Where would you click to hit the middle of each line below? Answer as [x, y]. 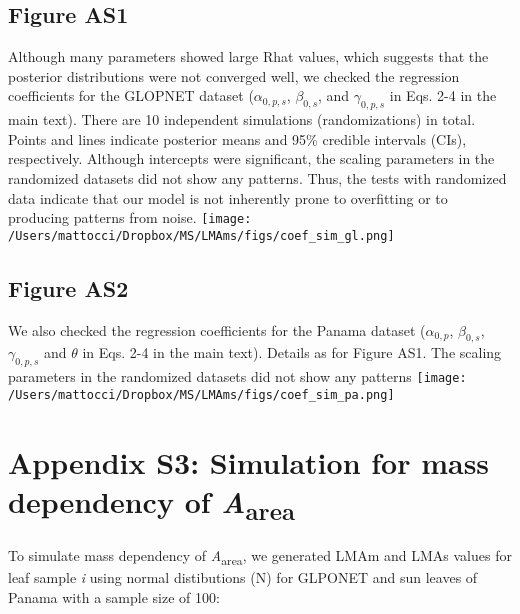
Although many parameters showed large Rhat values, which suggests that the [248, 56]
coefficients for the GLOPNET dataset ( [131, 95]
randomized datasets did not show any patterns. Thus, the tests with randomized [257, 177]
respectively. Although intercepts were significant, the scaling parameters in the [251, 158]
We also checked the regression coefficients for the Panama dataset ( [217, 329]
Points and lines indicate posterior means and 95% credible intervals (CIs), [237, 138]
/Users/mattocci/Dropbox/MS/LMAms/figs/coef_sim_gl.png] [201, 235]
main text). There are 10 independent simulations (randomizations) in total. [242, 119]
